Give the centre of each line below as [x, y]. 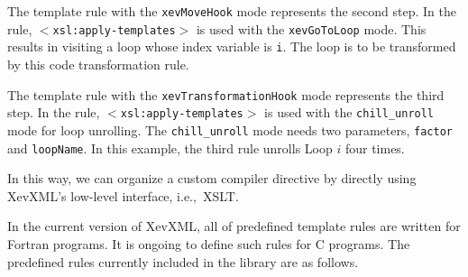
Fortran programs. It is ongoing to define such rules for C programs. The [209, 243]
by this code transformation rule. [98, 64]
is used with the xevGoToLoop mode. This [311, 28]
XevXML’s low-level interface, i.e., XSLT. [123, 195]
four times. [375, 148]
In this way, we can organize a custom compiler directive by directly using [212, 178]
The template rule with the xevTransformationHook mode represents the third [226, 94]
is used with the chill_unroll [349, 112]
